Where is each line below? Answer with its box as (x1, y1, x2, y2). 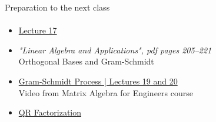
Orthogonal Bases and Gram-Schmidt (18, 55, 154, 67)
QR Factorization (18, 106, 82, 118)
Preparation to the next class (5, 1, 110, 13)
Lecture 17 (18, 24, 57, 36)
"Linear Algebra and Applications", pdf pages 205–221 (18, 43, 212, 56)
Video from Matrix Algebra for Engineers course (18, 86, 193, 99)
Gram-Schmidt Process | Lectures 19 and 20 (18, 74, 178, 87)
